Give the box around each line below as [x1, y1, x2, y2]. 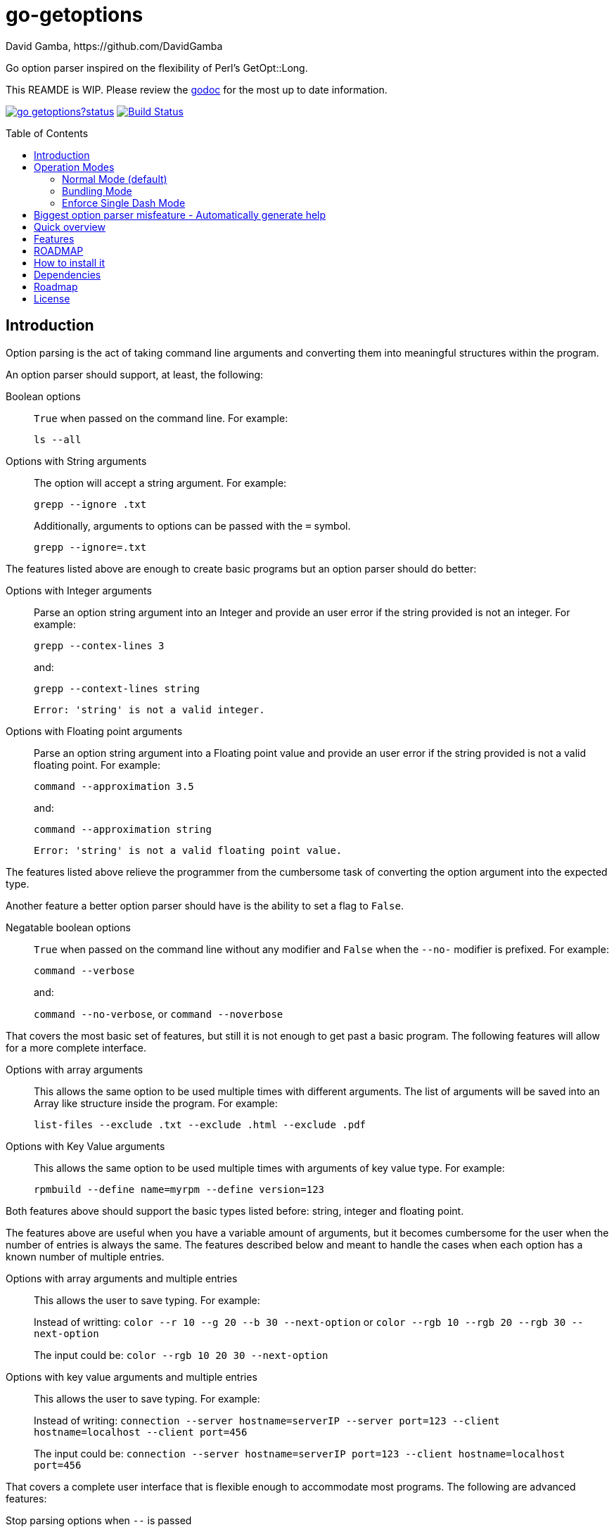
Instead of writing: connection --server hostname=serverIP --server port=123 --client [34, 1414, 500, 1426]
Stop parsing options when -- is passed [6, 1514, 192, 1526]
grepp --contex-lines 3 [34, 639, 165, 651]
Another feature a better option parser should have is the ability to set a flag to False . [6, 899, 404, 912]
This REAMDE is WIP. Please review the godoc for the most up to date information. [6, 83, 388, 96]
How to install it [34, 256, 105, 269]
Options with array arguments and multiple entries [6, 1272, 238, 1284]
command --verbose [34, 964, 135, 976]
